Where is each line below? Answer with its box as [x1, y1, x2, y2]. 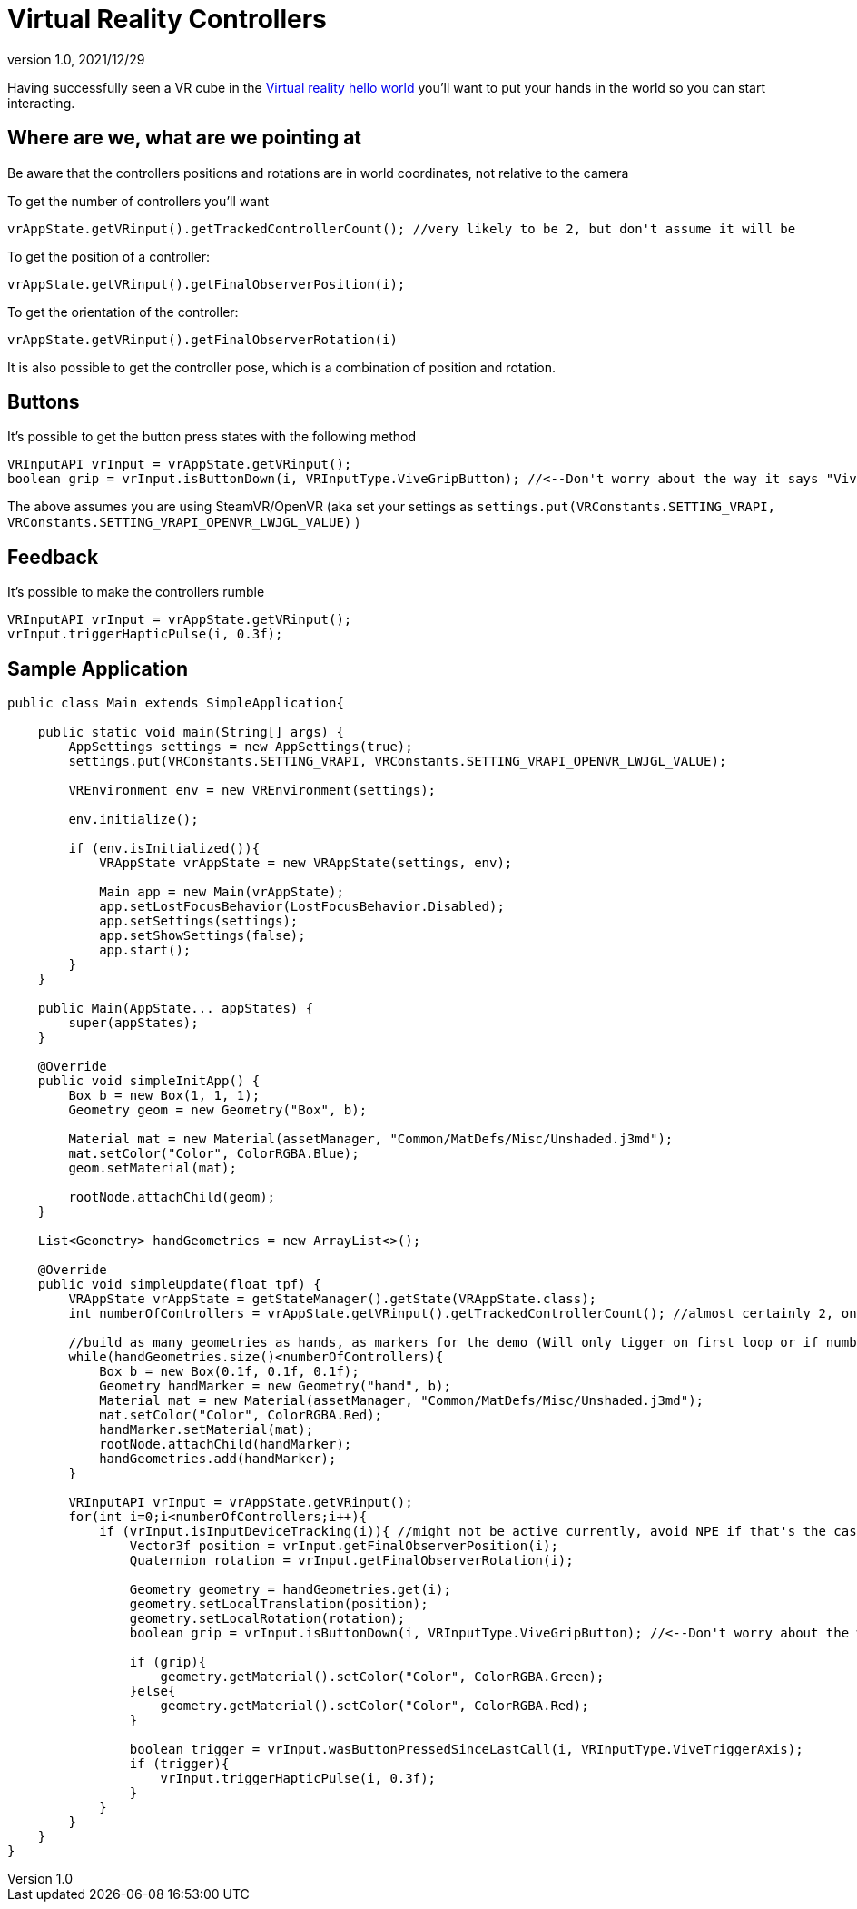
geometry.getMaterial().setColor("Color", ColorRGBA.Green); [160, 1669, 605, 1685]
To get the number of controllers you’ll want [7, 193, 269, 209]
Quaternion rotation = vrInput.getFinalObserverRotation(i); [129, 1553, 574, 1568]
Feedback [7, 545, 99, 569]
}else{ [129, 1684, 176, 1699]
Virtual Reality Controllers [7, 4, 327, 35]
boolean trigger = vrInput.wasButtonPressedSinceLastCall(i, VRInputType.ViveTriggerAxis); [129, 1742, 803, 1757]
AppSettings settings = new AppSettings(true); [68, 739, 413, 755]
